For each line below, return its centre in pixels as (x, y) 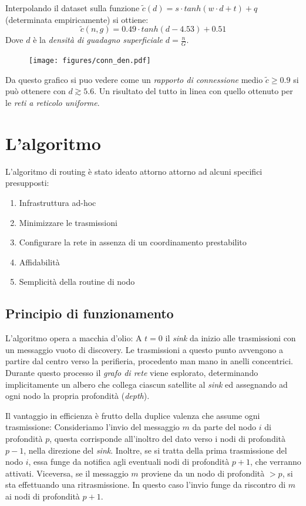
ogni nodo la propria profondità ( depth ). (78, 396)
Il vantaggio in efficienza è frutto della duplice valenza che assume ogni (133, 415)
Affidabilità (39, 262)
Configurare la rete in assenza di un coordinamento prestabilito (133, 242)
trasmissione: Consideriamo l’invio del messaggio (93, 427)
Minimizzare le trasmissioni (68, 222)
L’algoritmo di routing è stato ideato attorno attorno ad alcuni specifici (134, 171)
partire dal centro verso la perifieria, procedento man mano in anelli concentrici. (149, 361)
